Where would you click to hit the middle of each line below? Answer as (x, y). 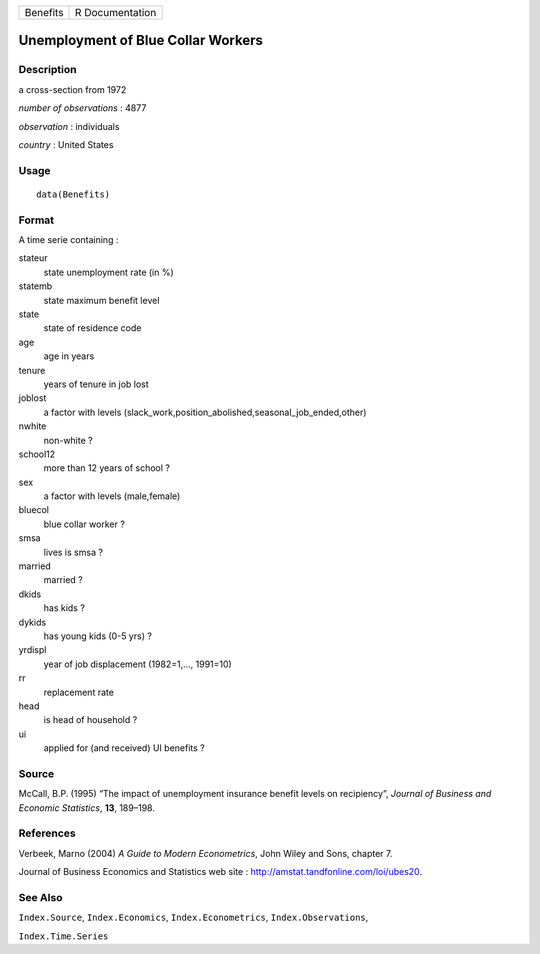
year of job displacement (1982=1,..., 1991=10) (137, 664)
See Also (40, 897)
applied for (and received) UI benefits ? (124, 748)
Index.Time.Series (63, 936)
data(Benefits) (73, 194)
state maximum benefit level (101, 300)
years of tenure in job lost (96, 384)
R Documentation (116, 12)
